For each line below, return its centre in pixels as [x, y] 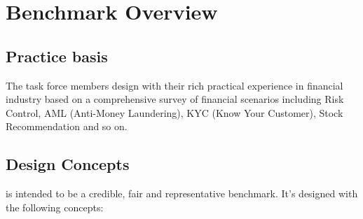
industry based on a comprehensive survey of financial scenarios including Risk [175, 99]
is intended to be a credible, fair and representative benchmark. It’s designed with [182, 193]
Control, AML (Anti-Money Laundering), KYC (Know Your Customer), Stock [174, 112]
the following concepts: [55, 207]
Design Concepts [68, 164]
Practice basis [57, 56]
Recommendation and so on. [67, 126]
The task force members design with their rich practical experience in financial [174, 85]
